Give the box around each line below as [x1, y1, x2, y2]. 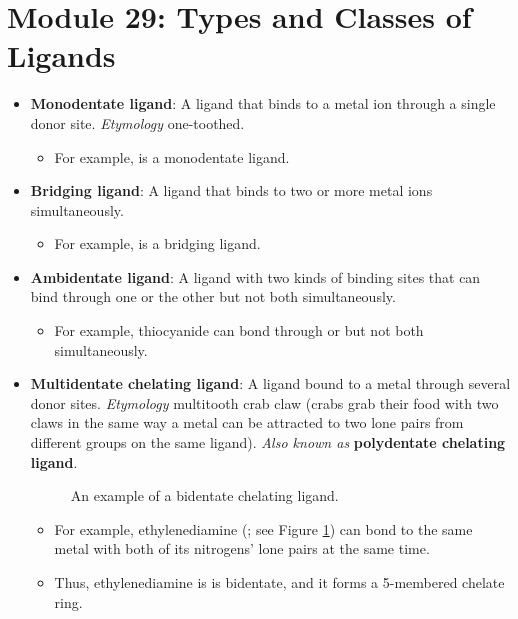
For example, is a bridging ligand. [54, 233, 261, 254]
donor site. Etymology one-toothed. [30, 112, 245, 133]
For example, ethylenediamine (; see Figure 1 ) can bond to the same [54, 518, 473, 539]
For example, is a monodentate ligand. [54, 146, 290, 167]
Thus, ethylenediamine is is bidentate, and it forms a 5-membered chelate [54, 572, 505, 592]
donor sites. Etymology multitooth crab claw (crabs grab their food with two [30, 392, 499, 413]
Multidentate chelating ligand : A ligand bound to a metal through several [30, 373, 511, 394]
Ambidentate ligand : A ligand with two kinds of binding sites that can [30, 266, 481, 287]
